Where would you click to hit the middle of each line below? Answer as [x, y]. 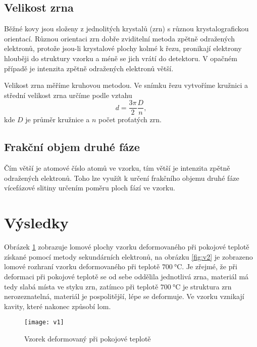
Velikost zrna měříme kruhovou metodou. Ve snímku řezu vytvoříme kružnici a [126, 85]
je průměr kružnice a [58, 119]
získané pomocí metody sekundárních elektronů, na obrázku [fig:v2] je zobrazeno [128, 256]
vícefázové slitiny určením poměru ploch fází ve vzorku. [90, 188]
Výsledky [36, 222]
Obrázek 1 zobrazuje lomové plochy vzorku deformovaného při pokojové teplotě [127, 247]
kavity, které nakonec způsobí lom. [58, 306]
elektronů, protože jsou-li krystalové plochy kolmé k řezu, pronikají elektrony [123, 48]
